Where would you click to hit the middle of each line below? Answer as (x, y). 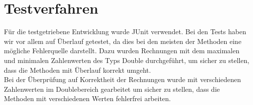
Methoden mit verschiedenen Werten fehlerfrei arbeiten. (87, 98)
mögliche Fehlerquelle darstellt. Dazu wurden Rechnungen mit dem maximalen (122, 51)
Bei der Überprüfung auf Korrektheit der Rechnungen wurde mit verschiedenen (123, 79)
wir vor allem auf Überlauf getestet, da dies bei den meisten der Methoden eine (123, 41)
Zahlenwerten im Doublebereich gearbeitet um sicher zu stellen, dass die (112, 89)
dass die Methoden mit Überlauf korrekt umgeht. (77, 70)
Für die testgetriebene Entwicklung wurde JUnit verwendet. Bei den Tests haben (125, 31)
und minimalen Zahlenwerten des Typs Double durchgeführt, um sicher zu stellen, (127, 60)
